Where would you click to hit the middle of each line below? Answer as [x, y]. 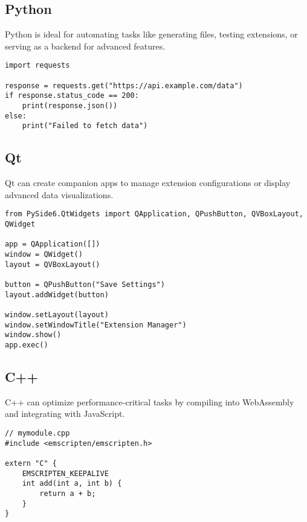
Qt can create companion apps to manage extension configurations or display [148, 183]
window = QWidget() [44, 254]
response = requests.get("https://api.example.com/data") [124, 85]
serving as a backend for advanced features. [85, 46]
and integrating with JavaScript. [65, 414]
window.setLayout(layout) [57, 314]
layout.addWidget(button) [57, 295]
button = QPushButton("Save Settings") [85, 284]
